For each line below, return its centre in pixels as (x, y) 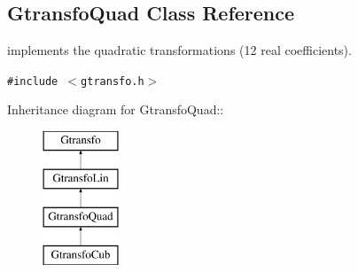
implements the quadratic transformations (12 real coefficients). (179, 50)
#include (33, 81)
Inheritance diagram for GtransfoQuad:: (116, 109)
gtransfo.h (113, 81)
